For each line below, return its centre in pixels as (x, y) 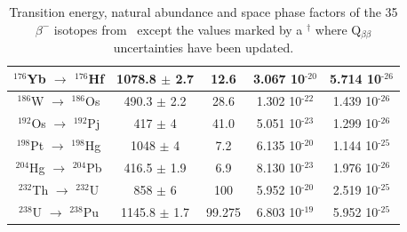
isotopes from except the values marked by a (178, 29)
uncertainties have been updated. (203, 48)
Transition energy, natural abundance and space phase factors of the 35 (203, 12)
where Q (338, 29)
